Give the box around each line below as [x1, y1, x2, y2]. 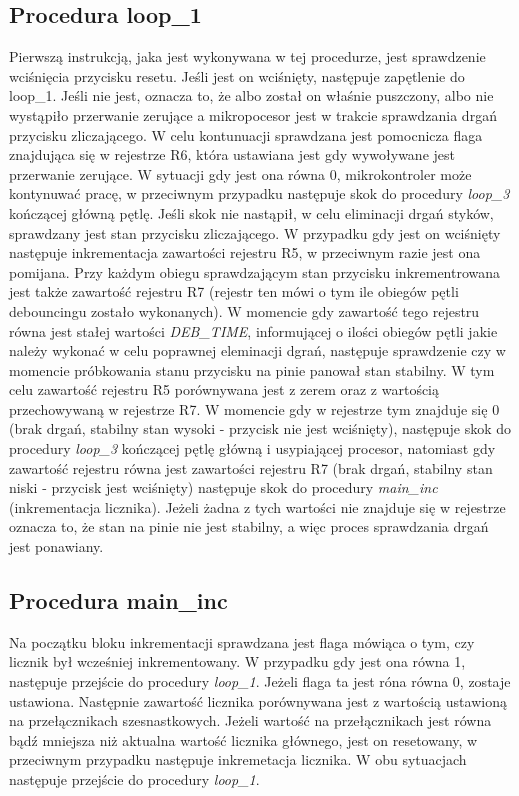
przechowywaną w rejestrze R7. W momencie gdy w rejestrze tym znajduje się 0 [9, 398, 500, 419]
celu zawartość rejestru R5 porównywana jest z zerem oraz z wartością [9, 379, 440, 400]
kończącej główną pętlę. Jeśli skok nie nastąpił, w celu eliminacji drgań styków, [9, 202, 494, 223]
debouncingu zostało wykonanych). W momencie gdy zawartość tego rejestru [9, 300, 480, 321]
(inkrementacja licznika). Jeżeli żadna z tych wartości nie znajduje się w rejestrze [9, 496, 506, 517]
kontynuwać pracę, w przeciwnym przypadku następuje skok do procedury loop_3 [9, 183, 510, 204]
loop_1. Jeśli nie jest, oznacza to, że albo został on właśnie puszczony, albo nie [9, 85, 494, 106]
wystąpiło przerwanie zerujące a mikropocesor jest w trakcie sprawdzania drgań [9, 104, 497, 125]
